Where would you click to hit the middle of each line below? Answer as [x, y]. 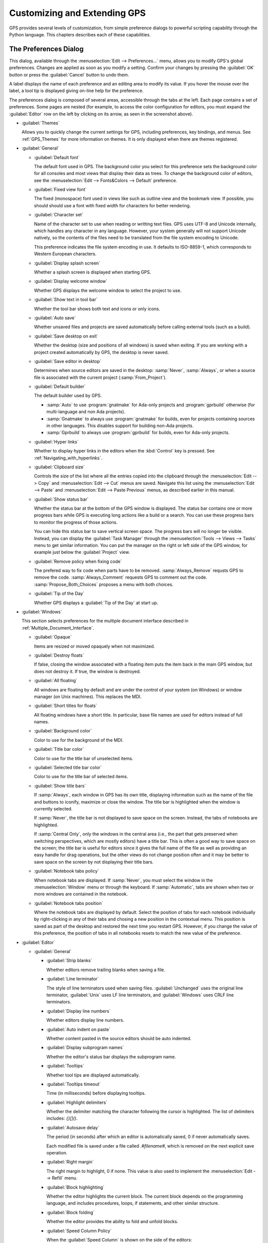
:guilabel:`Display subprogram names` [85, 1048]
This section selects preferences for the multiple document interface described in [105, 621]
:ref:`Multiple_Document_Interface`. [58, 628]
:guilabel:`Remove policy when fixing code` [78, 561]
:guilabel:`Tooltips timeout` [74, 1084]
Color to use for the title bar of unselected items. [84, 758]
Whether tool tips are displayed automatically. [93, 1075]
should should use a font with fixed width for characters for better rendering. [112, 205]
